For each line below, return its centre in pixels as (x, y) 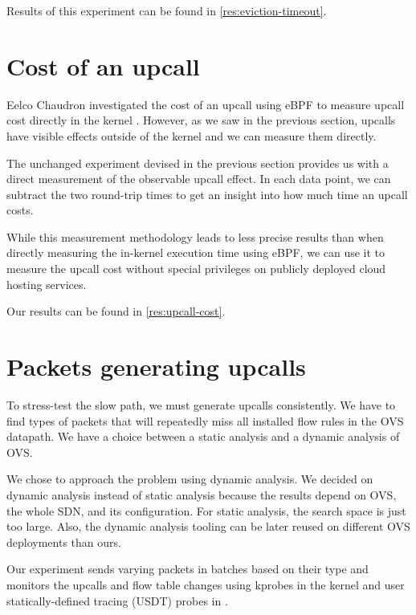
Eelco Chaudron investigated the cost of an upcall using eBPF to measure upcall (206, 104)
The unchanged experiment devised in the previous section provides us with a (198, 163)
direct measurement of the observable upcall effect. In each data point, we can (199, 179)
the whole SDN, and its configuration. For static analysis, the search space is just (206, 510)
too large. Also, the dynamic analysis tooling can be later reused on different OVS (208, 526)
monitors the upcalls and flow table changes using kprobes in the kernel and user (206, 584)
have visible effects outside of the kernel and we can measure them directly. (192, 135)
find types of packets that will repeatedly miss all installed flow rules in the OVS (205, 420)
